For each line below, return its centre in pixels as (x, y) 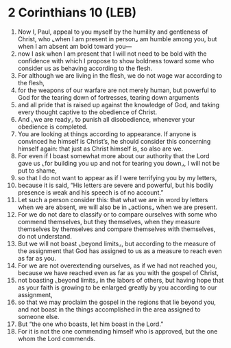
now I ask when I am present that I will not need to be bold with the (112, 54)
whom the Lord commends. (57, 338)
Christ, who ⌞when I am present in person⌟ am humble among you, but (117, 39)
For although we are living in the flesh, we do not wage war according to (120, 75)
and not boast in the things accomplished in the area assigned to (109, 309)
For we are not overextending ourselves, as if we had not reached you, (118, 265)
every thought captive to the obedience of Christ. (87, 112)
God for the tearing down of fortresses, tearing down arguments (108, 97)
